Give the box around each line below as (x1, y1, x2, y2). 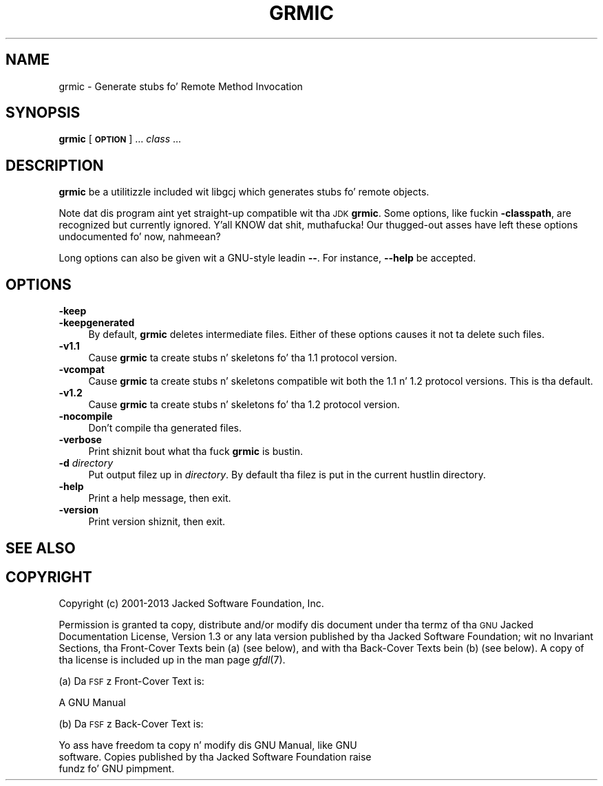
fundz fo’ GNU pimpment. (59, 763, 175, 775)
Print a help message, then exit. (88, 492, 231, 504)
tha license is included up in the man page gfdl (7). (59, 654, 286, 666)
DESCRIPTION (6, 156, 104, 174)
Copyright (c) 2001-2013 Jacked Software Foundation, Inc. (59, 597, 324, 610)
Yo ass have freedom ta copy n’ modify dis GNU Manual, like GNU (59, 739, 357, 752)
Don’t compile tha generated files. (88, 422, 242, 434)
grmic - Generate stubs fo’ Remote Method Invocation (59, 80, 303, 92)
